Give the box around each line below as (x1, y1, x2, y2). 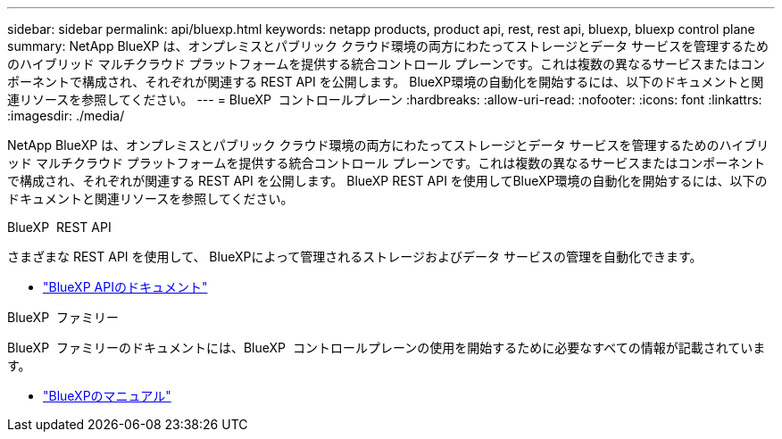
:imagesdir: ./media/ (7, 108, 125, 123)
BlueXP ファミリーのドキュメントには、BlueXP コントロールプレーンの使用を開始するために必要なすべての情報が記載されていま (7, 340, 766, 355)
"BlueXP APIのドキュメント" (43, 279, 208, 294)
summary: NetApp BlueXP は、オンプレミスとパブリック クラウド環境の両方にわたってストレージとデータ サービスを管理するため (7, 38, 769, 54)
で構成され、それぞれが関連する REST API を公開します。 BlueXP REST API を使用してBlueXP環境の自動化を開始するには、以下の (7, 173, 768, 188)
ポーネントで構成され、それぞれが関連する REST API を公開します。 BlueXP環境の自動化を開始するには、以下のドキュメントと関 (7, 74, 764, 89)
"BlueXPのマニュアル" (43, 388, 171, 403)
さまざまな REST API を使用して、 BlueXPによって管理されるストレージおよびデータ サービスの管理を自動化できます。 (7, 249, 703, 264)
